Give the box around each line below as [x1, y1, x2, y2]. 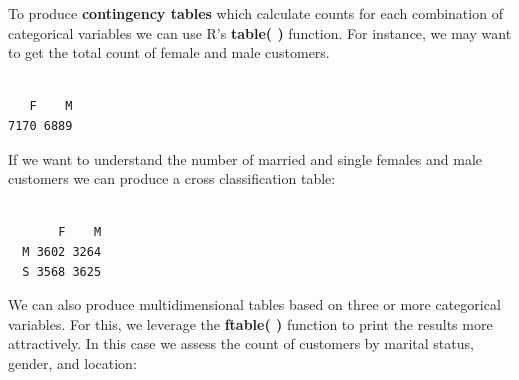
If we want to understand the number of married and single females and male [8, 148, 483, 169]
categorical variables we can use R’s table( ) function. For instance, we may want [8, 22, 512, 43]
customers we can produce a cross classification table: [8, 168, 336, 189]
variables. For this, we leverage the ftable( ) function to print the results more [8, 313, 493, 334]
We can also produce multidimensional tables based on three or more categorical [8, 294, 501, 315]
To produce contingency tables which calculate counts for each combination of [8, 3, 503, 23]
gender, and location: [8, 352, 137, 373]
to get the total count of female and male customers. [8, 42, 330, 63]
